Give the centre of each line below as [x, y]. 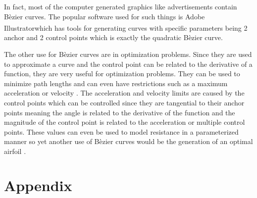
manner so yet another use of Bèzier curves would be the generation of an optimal [128, 141]
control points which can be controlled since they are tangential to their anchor [124, 102]
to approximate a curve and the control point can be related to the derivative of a [128, 64]
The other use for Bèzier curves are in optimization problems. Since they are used [128, 54]
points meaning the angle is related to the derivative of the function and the [120, 112]
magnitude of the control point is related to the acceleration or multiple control [125, 122]
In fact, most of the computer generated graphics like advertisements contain [121, 6]
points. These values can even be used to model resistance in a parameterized [121, 131]
